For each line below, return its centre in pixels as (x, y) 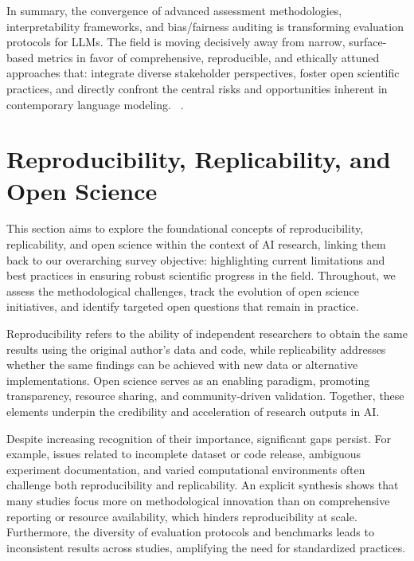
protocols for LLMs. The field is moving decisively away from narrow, (176, 42)
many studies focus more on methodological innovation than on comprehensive (198, 500)
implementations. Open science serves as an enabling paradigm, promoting (188, 380)
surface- (368, 42)
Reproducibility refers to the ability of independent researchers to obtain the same (207, 333)
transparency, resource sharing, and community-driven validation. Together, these (205, 396)
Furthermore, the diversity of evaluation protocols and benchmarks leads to (190, 532)
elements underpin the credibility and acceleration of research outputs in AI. (193, 411)
